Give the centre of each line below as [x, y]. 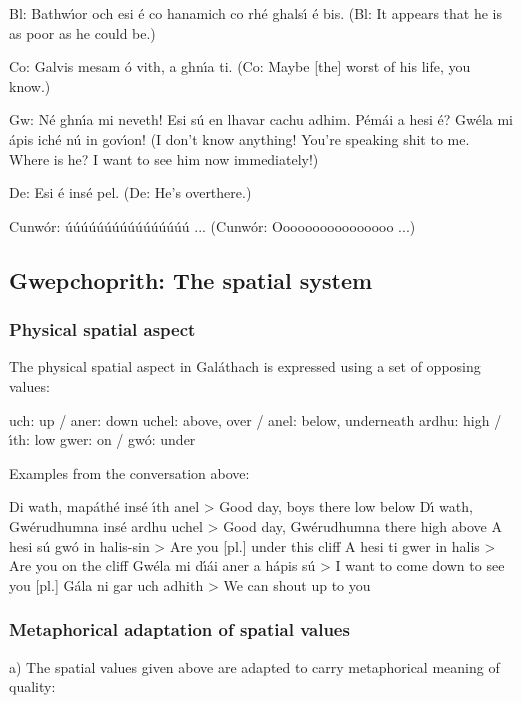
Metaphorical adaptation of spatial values [179, 629]
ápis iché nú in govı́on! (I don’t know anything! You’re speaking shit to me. [239, 138]
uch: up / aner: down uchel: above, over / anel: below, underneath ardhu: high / [255, 419]
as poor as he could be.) [82, 32]
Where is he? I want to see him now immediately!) [164, 158]
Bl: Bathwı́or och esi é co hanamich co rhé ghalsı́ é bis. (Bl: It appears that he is [255, 13]
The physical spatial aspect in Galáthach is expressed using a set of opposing [245, 366]
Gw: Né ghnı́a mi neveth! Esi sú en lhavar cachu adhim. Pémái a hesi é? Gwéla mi [261, 119]
